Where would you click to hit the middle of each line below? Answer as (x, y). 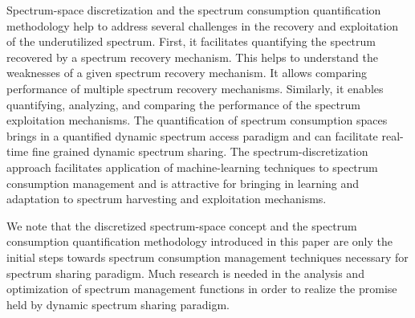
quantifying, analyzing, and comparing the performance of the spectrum (183, 104)
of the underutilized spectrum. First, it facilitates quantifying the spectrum (191, 41)
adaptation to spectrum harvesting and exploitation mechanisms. (167, 199)
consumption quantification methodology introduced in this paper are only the (200, 241)
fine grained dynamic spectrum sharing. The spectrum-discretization (200, 151)
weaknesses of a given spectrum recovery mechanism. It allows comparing (187, 73)
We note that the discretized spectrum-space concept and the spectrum (182, 225)
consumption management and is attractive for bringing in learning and (183, 183)
